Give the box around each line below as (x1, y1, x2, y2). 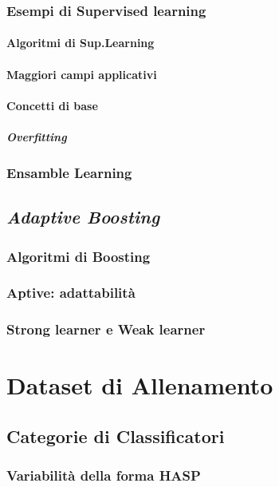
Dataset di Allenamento (6, 369, 273, 402)
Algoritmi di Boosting (6, 246, 151, 266)
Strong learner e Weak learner (6, 319, 206, 339)
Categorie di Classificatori (6, 423, 225, 448)
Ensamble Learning (6, 162, 132, 182)
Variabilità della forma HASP (6, 465, 201, 485)
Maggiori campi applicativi (6, 65, 157, 82)
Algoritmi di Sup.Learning (6, 34, 155, 51)
